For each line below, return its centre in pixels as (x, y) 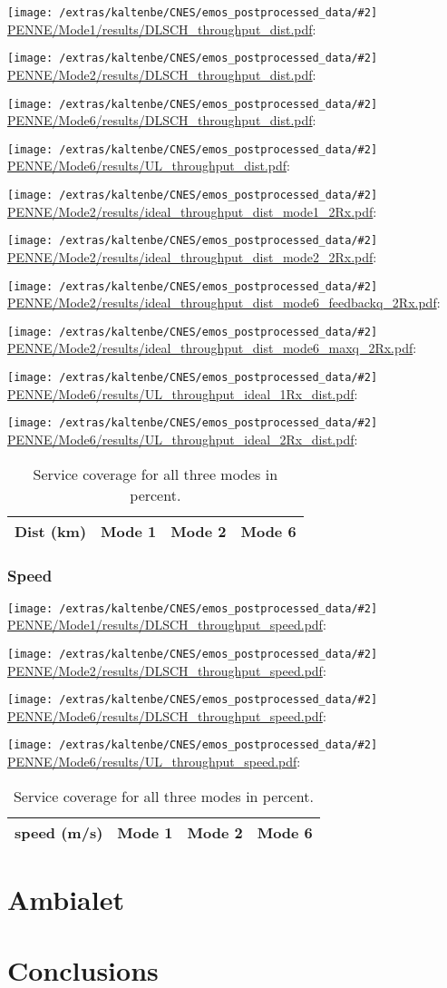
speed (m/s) (59, 832)
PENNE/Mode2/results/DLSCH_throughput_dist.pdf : (162, 74)
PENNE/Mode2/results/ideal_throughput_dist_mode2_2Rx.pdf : (192, 256)
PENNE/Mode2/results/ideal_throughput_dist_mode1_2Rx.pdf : (192, 211)
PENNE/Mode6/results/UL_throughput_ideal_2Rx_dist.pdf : (183, 439)
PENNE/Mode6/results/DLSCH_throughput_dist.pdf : (162, 120)
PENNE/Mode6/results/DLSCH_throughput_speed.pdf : (167, 715)
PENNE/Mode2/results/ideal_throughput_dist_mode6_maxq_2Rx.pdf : (212, 348)
